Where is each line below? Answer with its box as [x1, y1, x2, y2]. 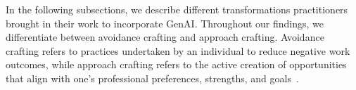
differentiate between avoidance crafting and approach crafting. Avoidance [6, 30, 324, 44]
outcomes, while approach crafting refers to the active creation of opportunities [6, 57, 347, 72]
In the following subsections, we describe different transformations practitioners [6, 2, 348, 16]
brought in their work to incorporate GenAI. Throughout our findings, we [6, 15, 324, 30]
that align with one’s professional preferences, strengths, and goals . [6, 70, 299, 85]
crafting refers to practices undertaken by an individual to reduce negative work [6, 43, 350, 58]
